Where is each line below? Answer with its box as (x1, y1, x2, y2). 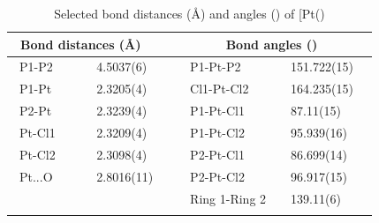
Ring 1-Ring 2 (190, 189, 267, 207)
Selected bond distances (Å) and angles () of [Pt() (54, 4, 325, 22)
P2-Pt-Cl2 (190, 167, 245, 185)
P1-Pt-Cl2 (190, 123, 245, 141)
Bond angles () (225, 34, 318, 53)
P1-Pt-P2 (190, 57, 241, 76)
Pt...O (19, 167, 53, 185)
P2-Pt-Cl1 (190, 145, 245, 163)
